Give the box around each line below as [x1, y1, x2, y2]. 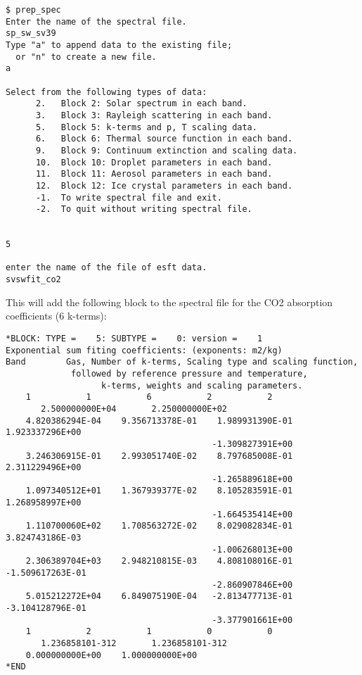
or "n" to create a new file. [15, 51, 157, 62]
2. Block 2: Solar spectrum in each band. [35, 99, 247, 109]
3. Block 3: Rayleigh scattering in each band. [35, 110, 273, 120]
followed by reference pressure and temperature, [71, 368, 308, 379]
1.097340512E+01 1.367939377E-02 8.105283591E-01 [25, 486, 293, 496]
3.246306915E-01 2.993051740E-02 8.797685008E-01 [25, 450, 293, 461]
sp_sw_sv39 [6, 28, 56, 39]
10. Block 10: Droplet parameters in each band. [35, 157, 273, 168]
